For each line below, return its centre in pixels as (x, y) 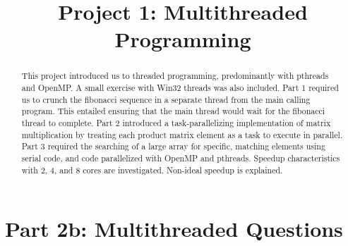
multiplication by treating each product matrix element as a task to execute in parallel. (182, 134)
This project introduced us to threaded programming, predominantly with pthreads (175, 76)
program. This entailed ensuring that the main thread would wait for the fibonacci (173, 111)
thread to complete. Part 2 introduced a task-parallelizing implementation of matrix (176, 122)
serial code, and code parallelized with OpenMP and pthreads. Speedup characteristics (181, 158)
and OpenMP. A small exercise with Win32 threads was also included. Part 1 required (180, 88)
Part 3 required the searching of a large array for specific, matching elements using (173, 146)
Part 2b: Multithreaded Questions (174, 229)
